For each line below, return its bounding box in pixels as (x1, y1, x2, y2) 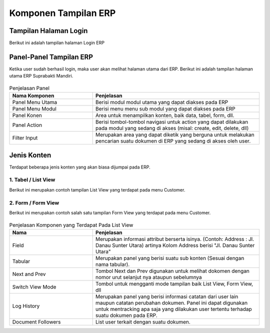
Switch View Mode (12, 283, 56, 290)
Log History (12, 302, 40, 309)
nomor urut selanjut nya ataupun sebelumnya (95, 273, 202, 280)
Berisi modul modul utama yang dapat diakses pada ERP (95, 99, 228, 106)
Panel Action (12, 121, 42, 128)
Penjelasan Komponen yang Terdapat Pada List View (9, 221, 133, 228)
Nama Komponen (12, 92, 54, 99)
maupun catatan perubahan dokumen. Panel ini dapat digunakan (95, 299, 247, 306)
